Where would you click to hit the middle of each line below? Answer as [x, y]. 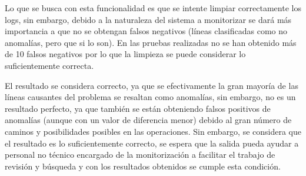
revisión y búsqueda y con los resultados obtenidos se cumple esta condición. [143, 166]
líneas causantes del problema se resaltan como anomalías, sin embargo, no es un [150, 97]
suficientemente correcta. [49, 65]
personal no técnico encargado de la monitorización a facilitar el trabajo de [140, 155]
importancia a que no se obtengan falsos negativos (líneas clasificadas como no [146, 31]
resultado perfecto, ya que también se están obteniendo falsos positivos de [138, 108]
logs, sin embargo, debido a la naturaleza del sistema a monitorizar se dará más [148, 19]
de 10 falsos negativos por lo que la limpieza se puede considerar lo [125, 54]
